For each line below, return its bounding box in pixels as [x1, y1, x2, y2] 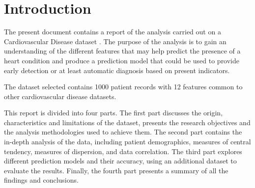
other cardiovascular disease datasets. [4, 91, 116, 101]
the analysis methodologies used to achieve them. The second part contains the [4, 127, 242, 137]
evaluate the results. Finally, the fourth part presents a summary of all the [4, 165, 228, 175]
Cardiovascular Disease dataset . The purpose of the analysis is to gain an [4, 36, 227, 46]
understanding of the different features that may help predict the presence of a [4, 46, 241, 56]
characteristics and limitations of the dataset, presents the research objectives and [4, 117, 251, 127]
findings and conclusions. [4, 175, 79, 185]
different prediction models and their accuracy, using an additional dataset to [4, 156, 237, 166]
